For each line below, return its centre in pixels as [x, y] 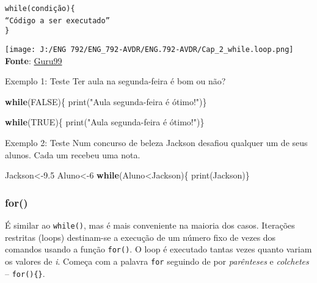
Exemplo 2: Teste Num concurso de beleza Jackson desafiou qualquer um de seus [156, 142]
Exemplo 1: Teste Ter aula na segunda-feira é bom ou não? [115, 81]
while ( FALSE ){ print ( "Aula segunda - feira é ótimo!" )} [106, 101]
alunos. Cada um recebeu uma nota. [73, 154]
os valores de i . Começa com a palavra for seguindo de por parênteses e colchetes [157, 261]
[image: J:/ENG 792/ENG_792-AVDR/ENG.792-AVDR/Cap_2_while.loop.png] [149, 49]
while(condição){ [40, 9]
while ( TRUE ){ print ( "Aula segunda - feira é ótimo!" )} [105, 122]
